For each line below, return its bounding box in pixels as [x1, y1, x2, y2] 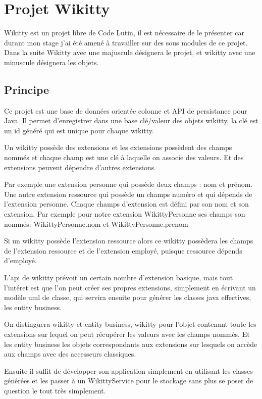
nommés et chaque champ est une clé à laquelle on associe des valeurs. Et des [4, 152, 244, 163]
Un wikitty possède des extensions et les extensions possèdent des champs [4, 142, 232, 153]
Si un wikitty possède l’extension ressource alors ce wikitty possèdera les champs [4, 235, 253, 246]
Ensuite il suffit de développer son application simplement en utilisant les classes [4, 365, 253, 376]
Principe [4, 81, 49, 97]
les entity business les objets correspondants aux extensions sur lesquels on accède [4, 338, 257, 349]
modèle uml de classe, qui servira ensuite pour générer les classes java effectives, [4, 292, 251, 303]
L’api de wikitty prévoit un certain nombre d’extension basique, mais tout [4, 272, 233, 283]
